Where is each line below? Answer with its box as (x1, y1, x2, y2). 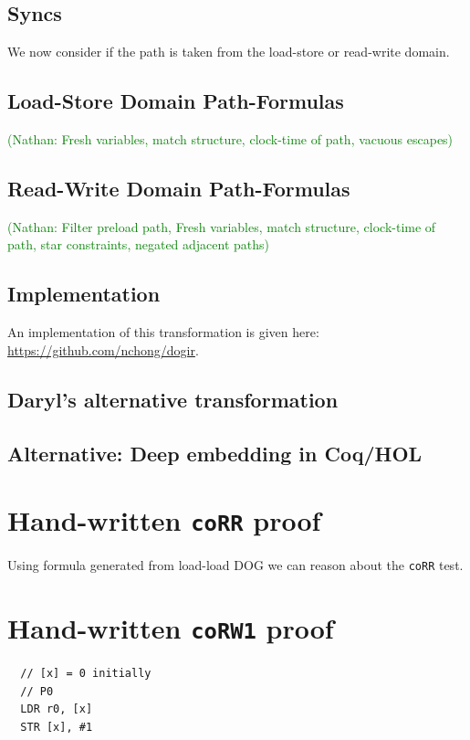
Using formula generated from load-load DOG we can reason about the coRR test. (7, 555, 464, 575)
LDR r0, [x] (20, 703, 93, 716)
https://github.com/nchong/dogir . (7, 340, 199, 359)
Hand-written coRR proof (7, 502, 321, 539)
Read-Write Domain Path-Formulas (7, 174, 350, 202)
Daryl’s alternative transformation (7, 385, 339, 413)
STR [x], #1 (20, 720, 93, 734)
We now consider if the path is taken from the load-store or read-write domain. (7, 42, 450, 61)
